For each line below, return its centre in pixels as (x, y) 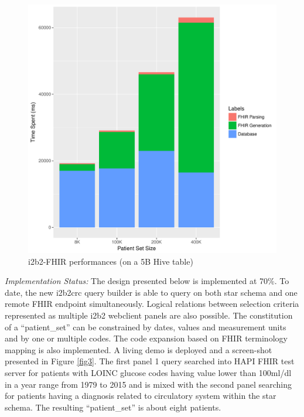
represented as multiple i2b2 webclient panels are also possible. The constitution (149, 315)
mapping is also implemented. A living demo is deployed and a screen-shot (139, 349)
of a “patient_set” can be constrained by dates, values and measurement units (146, 327)
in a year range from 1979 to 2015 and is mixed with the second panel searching (148, 384)
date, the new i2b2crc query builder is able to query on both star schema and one (151, 292)
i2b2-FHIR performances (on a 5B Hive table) (111, 261)
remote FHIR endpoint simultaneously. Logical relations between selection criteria (152, 304)
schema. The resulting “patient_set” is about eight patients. (113, 407)
